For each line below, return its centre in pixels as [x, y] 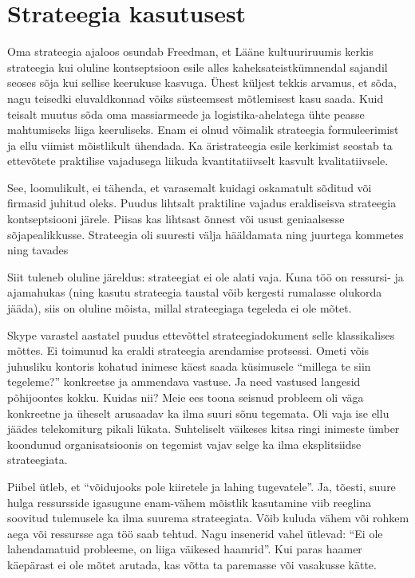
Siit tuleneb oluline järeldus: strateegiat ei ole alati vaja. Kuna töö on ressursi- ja [206, 276]
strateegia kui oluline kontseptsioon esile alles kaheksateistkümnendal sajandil [198, 67]
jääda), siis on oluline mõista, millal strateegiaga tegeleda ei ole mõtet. [180, 308]
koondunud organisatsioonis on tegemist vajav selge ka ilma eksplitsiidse [184, 444]
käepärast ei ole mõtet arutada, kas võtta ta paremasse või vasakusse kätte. [192, 564]
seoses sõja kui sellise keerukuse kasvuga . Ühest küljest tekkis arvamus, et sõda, [202, 83]
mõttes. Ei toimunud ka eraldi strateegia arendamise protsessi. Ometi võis [188, 350]
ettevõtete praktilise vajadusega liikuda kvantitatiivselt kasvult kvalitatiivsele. [198, 161]
